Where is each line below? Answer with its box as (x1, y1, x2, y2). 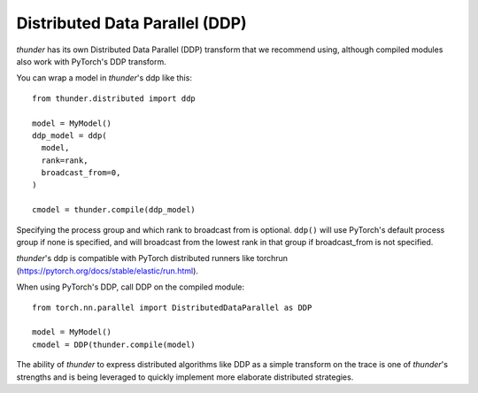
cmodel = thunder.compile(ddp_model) (32, 204, 197, 215)
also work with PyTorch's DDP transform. (16, 56, 167, 66)
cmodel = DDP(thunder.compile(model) (32, 339, 197, 350)
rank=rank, (41, 155, 89, 166)
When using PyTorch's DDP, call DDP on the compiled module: (16, 281, 245, 292)
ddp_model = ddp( (32, 130, 107, 141)
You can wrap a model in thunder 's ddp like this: (16, 73, 192, 83)
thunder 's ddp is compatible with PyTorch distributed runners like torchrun (16, 253, 288, 264)
